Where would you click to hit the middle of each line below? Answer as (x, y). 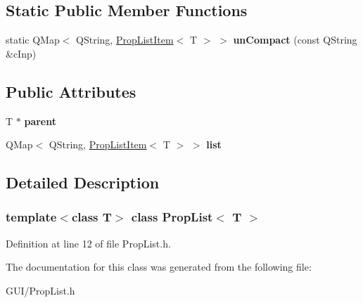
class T (91, 217)
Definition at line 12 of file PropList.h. (88, 243)
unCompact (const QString (295, 40)
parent (40, 121)
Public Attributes (71, 91)
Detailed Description (83, 182)
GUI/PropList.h (40, 290)
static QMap (33, 40)
